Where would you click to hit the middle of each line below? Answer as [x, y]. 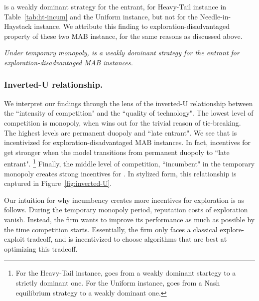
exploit [14, 239]
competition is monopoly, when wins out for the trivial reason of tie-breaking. [123, 122]
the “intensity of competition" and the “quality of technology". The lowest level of [129, 113]
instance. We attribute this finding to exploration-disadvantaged [132, 26]
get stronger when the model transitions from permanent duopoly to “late [117, 152]
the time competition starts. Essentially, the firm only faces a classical [111, 229]
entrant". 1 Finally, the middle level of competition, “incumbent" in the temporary [129, 163]
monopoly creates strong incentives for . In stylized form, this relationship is [120, 173]
